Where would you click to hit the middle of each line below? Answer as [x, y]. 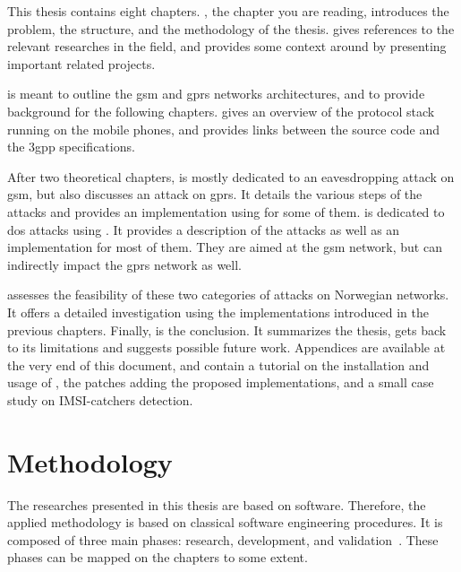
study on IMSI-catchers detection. [100, 399]
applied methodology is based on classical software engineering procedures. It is [225, 522]
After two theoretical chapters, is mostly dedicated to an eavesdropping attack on [231, 176]
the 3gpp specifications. [71, 147]
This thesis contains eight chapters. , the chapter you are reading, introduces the [228, 11]
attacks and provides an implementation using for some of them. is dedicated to [226, 211]
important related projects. [81, 63]
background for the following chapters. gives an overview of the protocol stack [221, 111]
